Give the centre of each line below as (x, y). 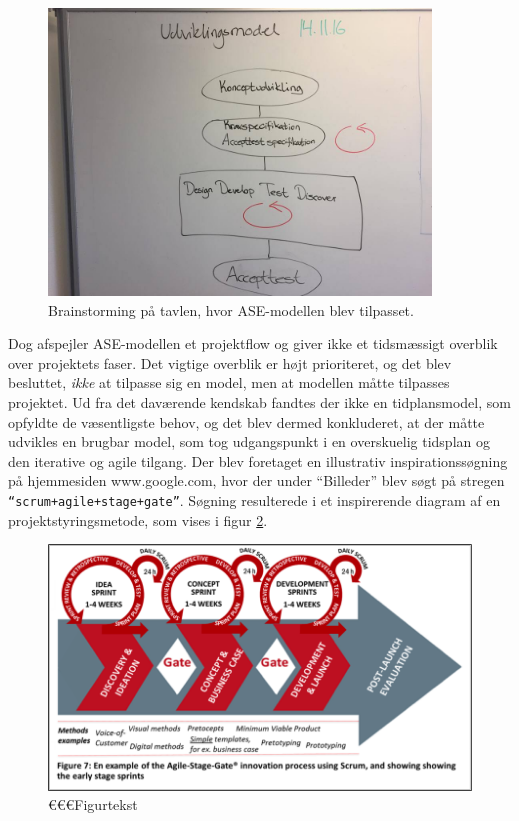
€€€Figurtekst (93, 804)
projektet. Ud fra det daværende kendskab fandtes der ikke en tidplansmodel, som (259, 401)
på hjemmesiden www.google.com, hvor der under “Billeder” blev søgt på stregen (256, 480)
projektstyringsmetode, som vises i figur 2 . (138, 519)
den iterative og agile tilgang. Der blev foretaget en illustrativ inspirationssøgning (258, 460)
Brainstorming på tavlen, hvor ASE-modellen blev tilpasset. (231, 309)
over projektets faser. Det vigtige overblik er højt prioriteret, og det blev (230, 362)
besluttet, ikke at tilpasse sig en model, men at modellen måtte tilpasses (229, 382)
